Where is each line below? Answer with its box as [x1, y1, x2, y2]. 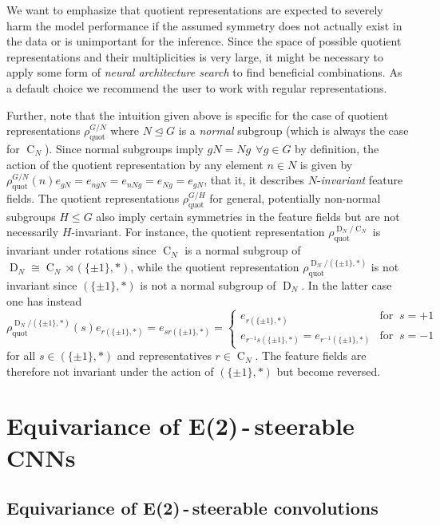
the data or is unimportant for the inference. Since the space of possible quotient [6, 33, 402, 49]
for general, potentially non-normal [209, 189, 381, 206]
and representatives [117, 347, 212, 364]
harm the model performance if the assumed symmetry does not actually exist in [6, 17, 402, 34]
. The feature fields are [255, 347, 367, 364]
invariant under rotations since [6, 242, 157, 259]
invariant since [6, 276, 77, 293]
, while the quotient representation [130, 259, 299, 275]
